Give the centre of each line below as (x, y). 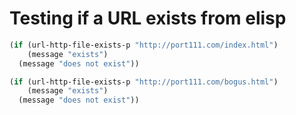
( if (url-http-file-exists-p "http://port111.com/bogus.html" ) (144, 82)
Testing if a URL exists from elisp (148, 18)
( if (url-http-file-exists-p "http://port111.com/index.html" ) (144, 45)
